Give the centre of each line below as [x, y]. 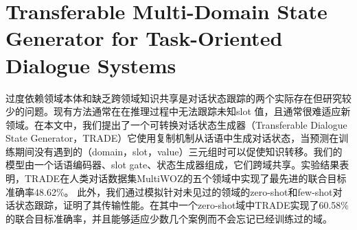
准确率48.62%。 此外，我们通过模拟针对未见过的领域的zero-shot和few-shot [169, 191]
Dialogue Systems [91, 65]
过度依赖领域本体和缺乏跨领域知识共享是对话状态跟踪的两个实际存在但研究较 [178, 98]
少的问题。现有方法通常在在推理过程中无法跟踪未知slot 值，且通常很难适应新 [178, 111]
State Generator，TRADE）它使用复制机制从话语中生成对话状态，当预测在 [172, 138]
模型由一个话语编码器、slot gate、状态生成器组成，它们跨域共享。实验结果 [173, 165]
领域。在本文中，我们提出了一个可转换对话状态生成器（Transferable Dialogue [176, 124]
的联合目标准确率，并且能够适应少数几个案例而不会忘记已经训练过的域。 [169, 218]
